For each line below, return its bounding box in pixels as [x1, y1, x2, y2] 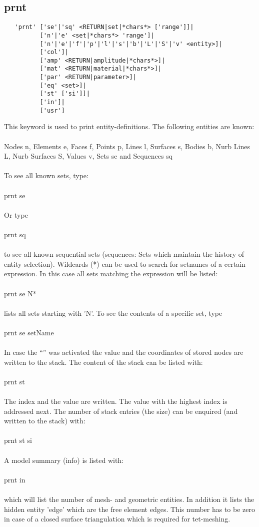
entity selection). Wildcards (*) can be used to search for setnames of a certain [4, 258, 245, 269]
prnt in [4, 474, 25, 484]
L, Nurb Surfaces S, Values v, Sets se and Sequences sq [4, 151, 173, 161]
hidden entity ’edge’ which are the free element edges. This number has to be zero [4, 503, 255, 514]
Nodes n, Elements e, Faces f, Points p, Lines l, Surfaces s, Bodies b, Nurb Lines [4, 141, 250, 151]
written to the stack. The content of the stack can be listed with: [4, 356, 203, 367]
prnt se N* [4, 288, 36, 298]
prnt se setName [4, 327, 54, 337]
